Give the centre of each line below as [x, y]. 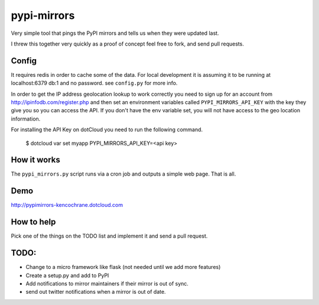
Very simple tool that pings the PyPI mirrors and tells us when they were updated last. [115, 33]
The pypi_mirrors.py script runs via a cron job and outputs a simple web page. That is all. [123, 174]
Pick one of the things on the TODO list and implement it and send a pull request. [109, 236]
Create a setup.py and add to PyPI [67, 275]
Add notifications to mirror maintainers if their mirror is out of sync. [107, 283]
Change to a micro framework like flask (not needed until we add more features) [123, 267]
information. [26, 119]
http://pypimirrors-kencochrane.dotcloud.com [67, 205]
